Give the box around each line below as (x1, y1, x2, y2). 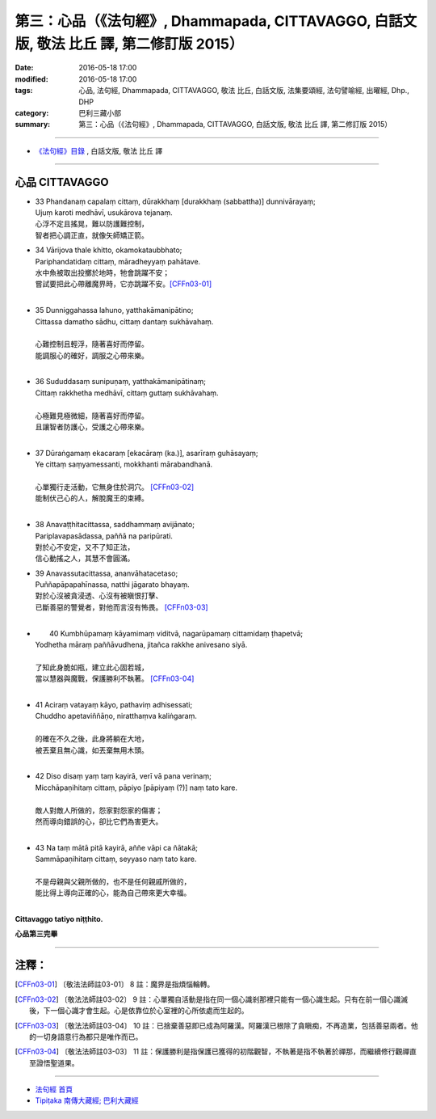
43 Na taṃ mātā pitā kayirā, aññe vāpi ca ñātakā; (35, 842, 198, 852)
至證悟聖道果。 (29, 1058, 79, 1067)
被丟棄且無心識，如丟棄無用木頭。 (35, 745, 149, 755)
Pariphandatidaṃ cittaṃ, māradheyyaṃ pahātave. (35, 256, 201, 266)
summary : (15, 120, 51, 129)
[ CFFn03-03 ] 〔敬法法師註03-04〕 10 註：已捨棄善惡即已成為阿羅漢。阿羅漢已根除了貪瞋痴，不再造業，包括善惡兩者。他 (15, 1020, 419, 1030)
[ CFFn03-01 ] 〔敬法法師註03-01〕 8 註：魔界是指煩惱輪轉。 (15, 979, 215, 990)
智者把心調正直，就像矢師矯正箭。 (35, 230, 149, 240)
